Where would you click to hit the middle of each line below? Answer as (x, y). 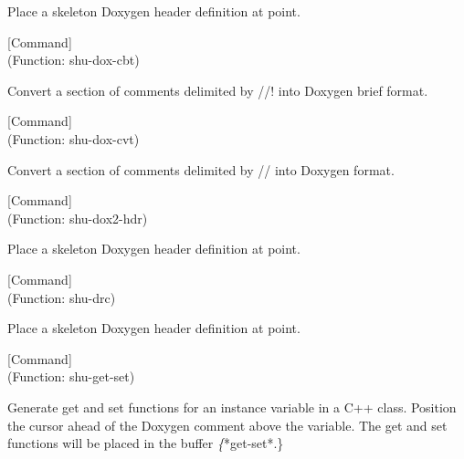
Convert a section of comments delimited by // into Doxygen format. (201, 169)
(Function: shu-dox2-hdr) (78, 218)
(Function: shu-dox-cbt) (74, 60)
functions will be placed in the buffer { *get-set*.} (146, 443)
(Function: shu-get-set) (71, 376)
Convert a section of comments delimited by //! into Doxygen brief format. (218, 90)
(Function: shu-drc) (62, 297)
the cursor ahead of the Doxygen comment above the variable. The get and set (227, 425)
